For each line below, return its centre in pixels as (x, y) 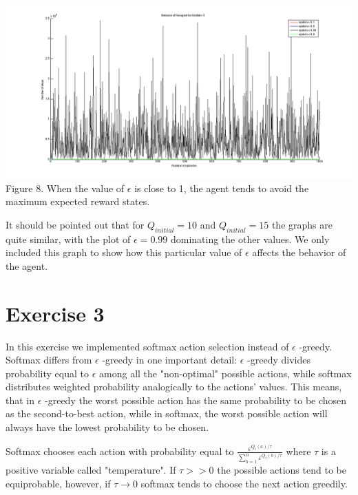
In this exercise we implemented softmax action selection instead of (147, 346)
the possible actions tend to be (282, 470)
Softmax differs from (49, 360)
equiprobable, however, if (58, 483)
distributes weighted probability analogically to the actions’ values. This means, (174, 387)
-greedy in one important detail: (170, 360)
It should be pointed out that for (75, 224)
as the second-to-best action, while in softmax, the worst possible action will (167, 413)
